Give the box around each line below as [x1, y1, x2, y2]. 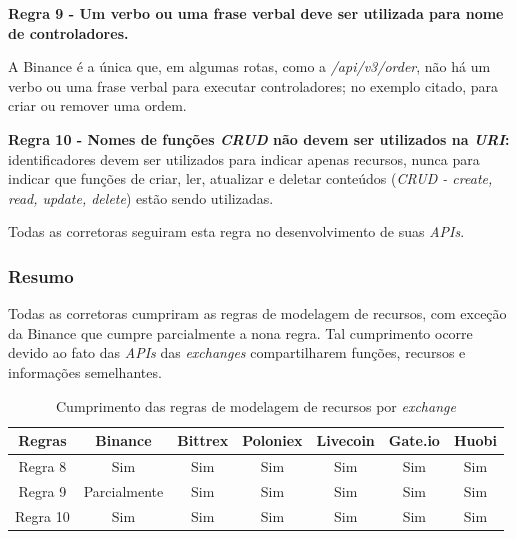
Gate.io [388, 430, 440, 451]
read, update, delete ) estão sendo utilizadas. [8, 187, 274, 208]
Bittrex [177, 430, 229, 451]
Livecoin [316, 430, 375, 451]
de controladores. [8, 22, 129, 43]
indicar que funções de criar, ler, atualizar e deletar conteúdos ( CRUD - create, [8, 168, 493, 189]
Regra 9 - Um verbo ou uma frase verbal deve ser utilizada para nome [8, 3, 504, 23]
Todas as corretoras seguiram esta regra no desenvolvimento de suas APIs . [8, 221, 465, 242]
